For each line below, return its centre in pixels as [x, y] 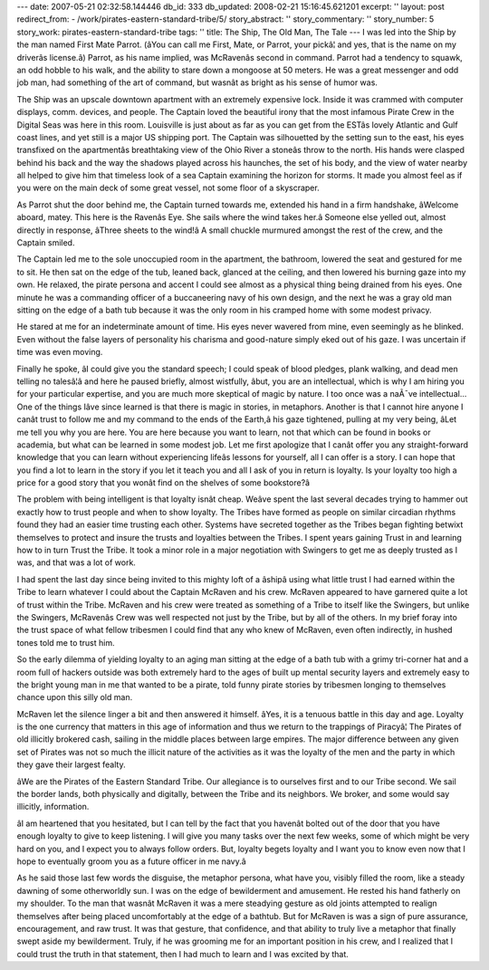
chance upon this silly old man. [75, 697]
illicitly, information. [53, 807]
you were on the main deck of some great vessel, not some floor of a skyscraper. [168, 188]
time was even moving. [60, 352]
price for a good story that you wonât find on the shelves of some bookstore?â [163, 483]
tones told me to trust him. [66, 642]
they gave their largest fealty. [71, 764]
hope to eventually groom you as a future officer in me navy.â [131, 861]
